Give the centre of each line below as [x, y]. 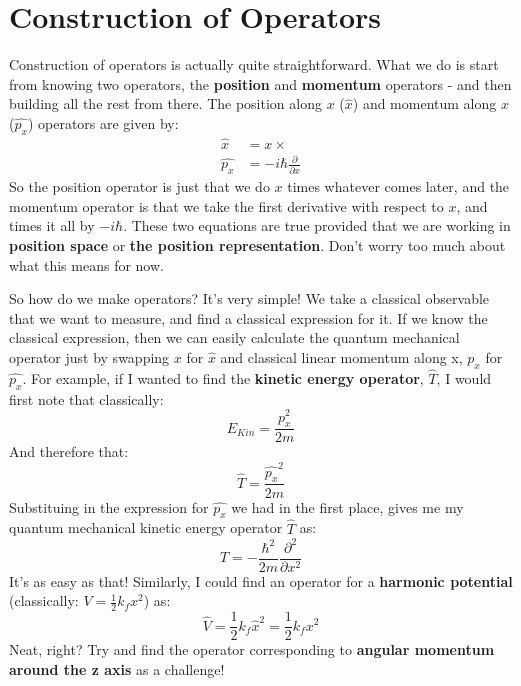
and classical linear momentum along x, [341, 357]
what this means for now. [86, 264]
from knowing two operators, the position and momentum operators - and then [260, 83]
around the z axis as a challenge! [117, 668]
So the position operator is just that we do [139, 186]
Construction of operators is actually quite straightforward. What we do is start [254, 64]
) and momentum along [424, 103]
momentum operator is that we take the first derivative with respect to [226, 205]
